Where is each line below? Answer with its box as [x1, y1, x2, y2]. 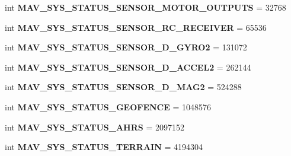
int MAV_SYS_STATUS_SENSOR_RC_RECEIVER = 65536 [5, 21, 267, 33]
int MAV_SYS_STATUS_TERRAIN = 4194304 [5, 141, 203, 153]
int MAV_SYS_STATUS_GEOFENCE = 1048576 [5, 100, 212, 113]
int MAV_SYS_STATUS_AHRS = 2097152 [5, 120, 184, 133]
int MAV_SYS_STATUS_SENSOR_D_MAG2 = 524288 [5, 81, 242, 93]
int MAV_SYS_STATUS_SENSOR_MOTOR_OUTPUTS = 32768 [5, 1, 286, 13]
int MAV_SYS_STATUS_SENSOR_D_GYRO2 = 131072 [5, 41, 247, 53]
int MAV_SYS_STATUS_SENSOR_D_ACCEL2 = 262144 [5, 61, 251, 73]
